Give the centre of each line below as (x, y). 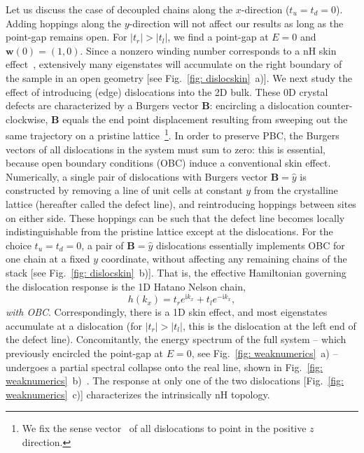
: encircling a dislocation (262, 105)
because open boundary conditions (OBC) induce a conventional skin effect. (168, 163)
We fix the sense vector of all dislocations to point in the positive (164, 428)
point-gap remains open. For (66, 37)
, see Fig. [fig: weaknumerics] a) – (265, 353)
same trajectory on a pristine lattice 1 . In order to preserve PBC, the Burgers (173, 134)
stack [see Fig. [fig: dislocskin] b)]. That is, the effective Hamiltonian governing (176, 272)
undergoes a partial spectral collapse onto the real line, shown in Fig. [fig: (164, 367)
